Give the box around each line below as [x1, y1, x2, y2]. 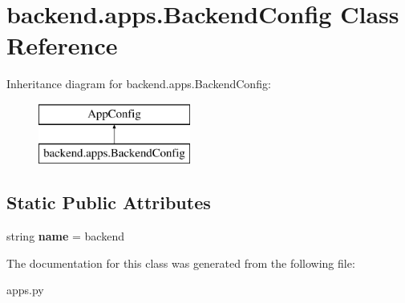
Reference [6, 29, 118, 62]
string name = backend [6, 228, 124, 244]
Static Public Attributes [6, 190, 211, 215]
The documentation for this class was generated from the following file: [6, 254, 355, 271]
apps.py [6, 281, 44, 298]
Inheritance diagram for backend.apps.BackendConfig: [6, 75, 271, 92]
